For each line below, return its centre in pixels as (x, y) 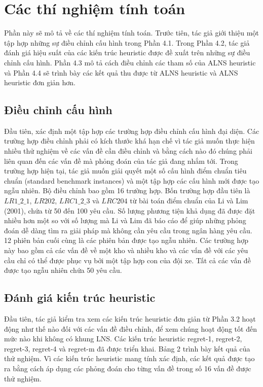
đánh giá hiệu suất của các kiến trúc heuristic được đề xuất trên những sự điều (127, 52)
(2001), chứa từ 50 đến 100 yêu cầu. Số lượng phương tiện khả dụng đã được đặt (130, 210)
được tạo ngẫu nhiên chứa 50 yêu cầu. (63, 270)
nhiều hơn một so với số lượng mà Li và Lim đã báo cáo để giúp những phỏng (125, 220)
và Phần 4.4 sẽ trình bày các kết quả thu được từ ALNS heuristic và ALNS (121, 72)
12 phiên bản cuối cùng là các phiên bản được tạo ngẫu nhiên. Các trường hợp (126, 240)
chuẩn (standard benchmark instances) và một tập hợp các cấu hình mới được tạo (132, 180)
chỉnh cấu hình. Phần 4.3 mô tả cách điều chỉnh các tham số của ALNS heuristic (130, 62)
